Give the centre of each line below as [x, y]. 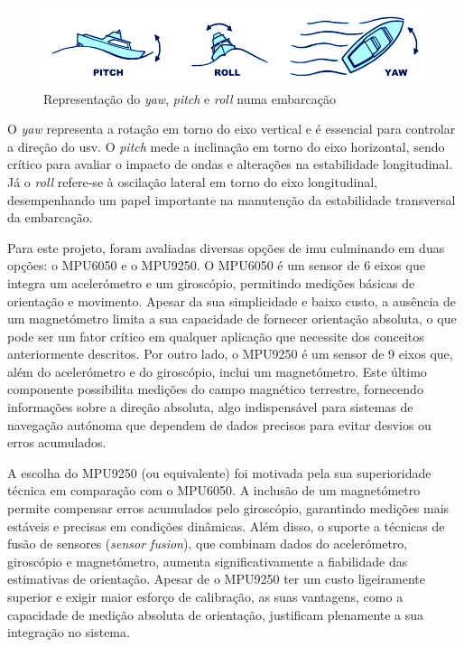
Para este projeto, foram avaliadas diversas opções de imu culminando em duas [226, 247]
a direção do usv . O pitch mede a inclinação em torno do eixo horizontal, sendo [226, 146]
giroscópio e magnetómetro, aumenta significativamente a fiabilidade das [208, 561]
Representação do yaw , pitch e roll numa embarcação [190, 98]
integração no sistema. [69, 632]
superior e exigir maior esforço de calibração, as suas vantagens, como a [205, 596]
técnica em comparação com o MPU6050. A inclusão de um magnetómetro [214, 490]
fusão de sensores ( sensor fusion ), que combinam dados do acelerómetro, [208, 544]
